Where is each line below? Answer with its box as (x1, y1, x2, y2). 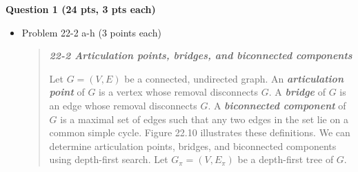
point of (49, 85, 85, 99)
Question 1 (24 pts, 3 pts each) (6, 2, 156, 16)
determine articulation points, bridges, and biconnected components (49, 138, 337, 153)
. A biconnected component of (208, 98, 346, 112)
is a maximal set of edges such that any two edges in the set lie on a (60, 111, 348, 126)
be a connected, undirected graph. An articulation (124, 71, 344, 85)
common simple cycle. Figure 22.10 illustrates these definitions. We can (49, 125, 350, 140)
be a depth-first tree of (237, 152, 334, 166)
